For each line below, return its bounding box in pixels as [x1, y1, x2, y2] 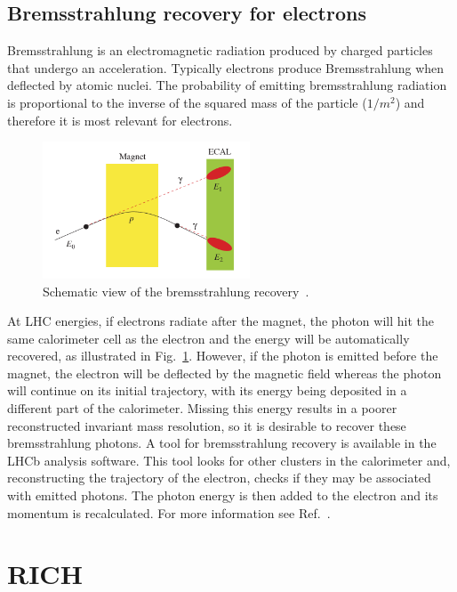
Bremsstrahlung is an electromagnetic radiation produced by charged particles [7, 41, 433, 60]
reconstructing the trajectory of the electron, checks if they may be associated [7, 468, 431, 487]
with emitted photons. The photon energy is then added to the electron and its [7, 486, 438, 505]
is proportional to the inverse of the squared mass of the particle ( [7, 93, 367, 111]
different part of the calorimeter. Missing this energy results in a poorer [7, 399, 397, 418]
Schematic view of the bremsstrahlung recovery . [43, 281, 309, 300]
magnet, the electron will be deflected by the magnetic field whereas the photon [7, 363, 442, 382]
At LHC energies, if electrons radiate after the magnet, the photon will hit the [7, 312, 434, 330]
